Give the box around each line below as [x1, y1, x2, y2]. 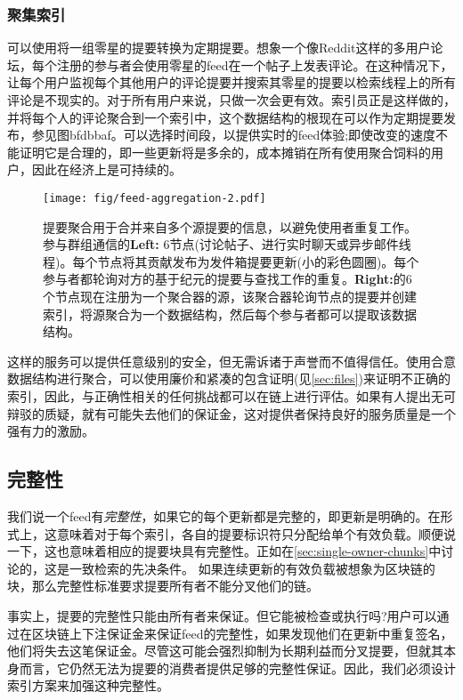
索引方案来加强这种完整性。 [7, 676, 169, 695]
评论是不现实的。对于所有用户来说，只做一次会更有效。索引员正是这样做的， [7, 91, 456, 109]
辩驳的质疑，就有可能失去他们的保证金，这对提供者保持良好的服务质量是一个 [7, 404, 456, 422]
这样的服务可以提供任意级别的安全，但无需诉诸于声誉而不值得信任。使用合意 [7, 351, 456, 370]
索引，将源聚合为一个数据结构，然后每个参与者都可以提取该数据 [43, 304, 417, 323]
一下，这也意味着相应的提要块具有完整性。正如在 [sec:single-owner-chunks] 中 [7, 542, 442, 560]
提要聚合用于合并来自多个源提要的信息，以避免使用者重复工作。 [43, 217, 417, 236]
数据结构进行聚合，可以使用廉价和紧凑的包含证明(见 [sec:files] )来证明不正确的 [7, 369, 451, 388]
